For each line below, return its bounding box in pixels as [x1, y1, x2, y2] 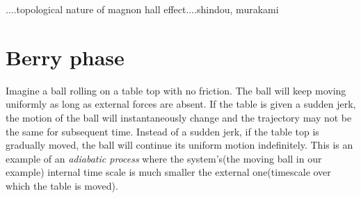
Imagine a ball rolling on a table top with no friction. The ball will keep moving [6, 83, 346, 97]
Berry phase [6, 42, 125, 71]
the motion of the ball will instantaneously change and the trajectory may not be [6, 110, 352, 124]
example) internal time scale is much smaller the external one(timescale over [6, 165, 331, 179]
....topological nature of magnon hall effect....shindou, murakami [6, 2, 279, 16]
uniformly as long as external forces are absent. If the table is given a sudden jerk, [6, 97, 356, 111]
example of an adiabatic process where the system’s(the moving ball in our [6, 151, 322, 165]
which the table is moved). [6, 178, 118, 192]
